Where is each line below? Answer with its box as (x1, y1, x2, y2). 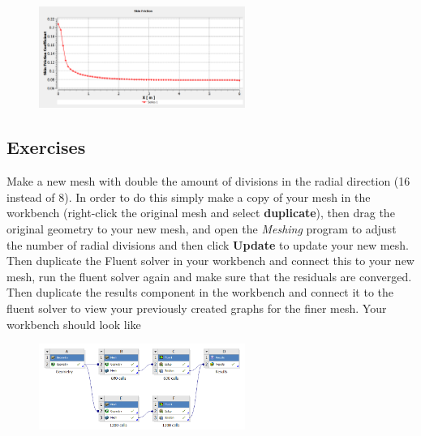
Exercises (6, 135, 86, 160)
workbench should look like (6, 315, 141, 332)
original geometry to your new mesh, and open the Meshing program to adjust (6, 220, 397, 237)
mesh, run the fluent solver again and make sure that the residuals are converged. (6, 267, 412, 284)
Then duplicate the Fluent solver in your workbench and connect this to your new (6, 252, 415, 269)
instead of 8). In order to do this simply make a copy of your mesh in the (6, 188, 371, 205)
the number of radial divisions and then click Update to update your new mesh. (6, 236, 409, 253)
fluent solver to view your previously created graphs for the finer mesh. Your (6, 300, 387, 316)
